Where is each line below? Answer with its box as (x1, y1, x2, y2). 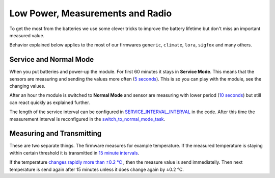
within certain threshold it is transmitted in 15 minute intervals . (9, 149, 140, 156)
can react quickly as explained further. (9, 99, 90, 106)
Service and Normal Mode (9, 55, 94, 64)
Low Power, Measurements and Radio (9, 8, 172, 19)
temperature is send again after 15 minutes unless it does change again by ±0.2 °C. (9, 166, 184, 172)
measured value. (9, 32, 45, 38)
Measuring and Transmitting (9, 129, 102, 138)
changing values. (9, 83, 46, 89)
